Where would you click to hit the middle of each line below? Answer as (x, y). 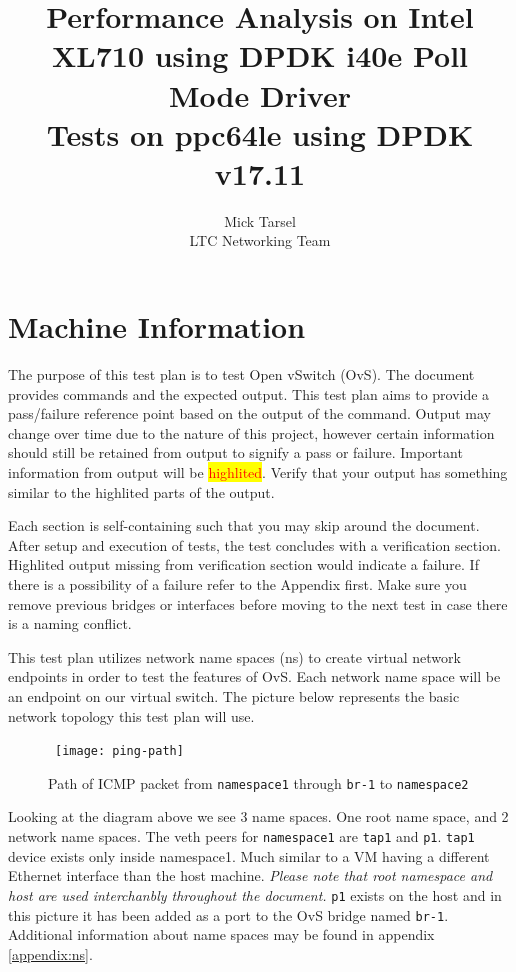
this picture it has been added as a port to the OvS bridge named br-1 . (228, 914)
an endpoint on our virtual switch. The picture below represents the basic (234, 695)
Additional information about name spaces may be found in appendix (221, 934)
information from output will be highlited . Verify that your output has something (258, 471)
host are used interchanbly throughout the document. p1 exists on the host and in (255, 894)
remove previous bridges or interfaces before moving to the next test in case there (258, 603)
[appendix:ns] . (50, 953)
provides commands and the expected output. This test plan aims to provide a (249, 393)
